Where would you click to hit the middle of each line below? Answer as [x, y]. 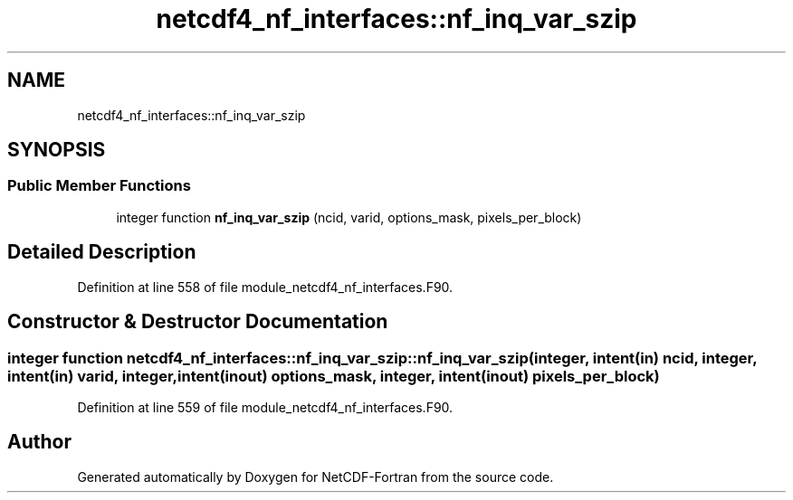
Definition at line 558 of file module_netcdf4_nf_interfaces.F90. [265, 287]
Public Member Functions [99, 186]
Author [39, 442]
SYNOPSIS [57, 150]
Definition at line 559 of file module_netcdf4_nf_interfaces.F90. [265, 407]
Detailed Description [102, 252]
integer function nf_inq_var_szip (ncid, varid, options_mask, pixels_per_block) [349, 217]
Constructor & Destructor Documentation [198, 322]
